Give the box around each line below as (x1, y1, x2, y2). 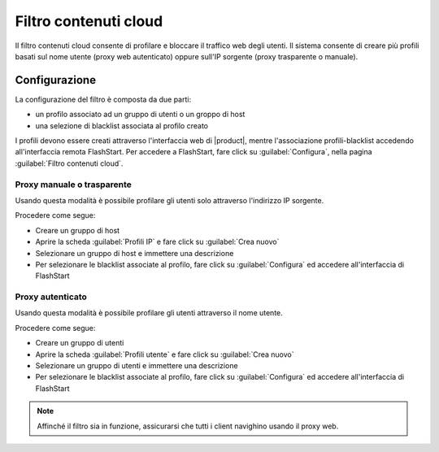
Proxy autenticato (15, 291, 87, 302)
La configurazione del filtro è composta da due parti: (15, 94, 191, 104)
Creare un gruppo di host (35, 225, 120, 235)
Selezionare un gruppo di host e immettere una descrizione (35, 248, 234, 258)
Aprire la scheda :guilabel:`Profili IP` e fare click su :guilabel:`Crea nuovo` (35, 237, 280, 247)
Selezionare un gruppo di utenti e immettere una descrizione (35, 360, 239, 370)
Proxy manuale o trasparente (15, 179, 132, 190)
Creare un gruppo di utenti (35, 338, 124, 348)
